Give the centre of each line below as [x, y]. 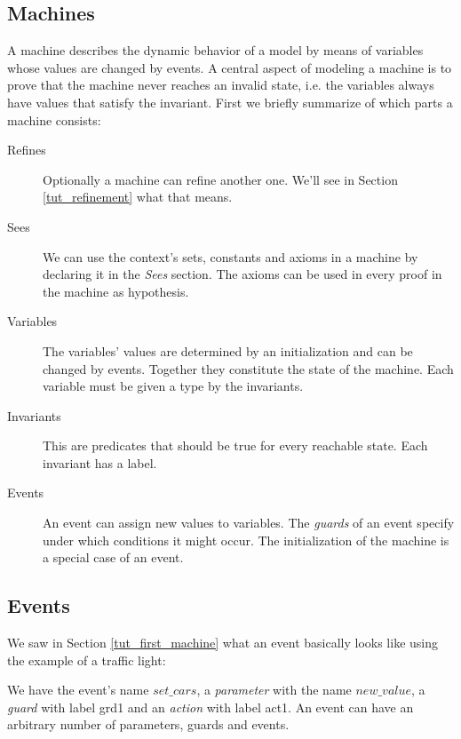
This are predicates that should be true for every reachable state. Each [235, 445]
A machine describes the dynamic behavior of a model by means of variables [215, 50]
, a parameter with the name [274, 690]
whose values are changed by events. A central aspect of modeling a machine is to [230, 67]
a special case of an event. [113, 557]
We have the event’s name [78, 690]
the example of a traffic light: [87, 660]
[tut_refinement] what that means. [138, 197]
